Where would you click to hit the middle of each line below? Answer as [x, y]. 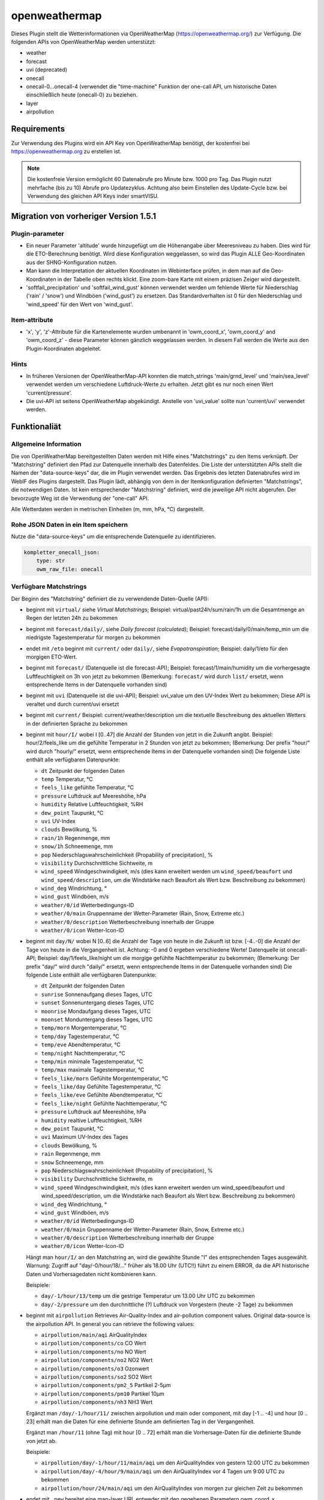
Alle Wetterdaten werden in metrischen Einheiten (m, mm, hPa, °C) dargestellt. [108, 509]
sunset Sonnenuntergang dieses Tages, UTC [97, 1003]
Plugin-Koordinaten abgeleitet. [64, 349]
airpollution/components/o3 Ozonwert [95, 1369]
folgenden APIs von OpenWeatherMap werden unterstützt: [83, 41]
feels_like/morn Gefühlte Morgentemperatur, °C [105, 1078]
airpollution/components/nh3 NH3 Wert [97, 1402]
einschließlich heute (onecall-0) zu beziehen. [82, 95]
